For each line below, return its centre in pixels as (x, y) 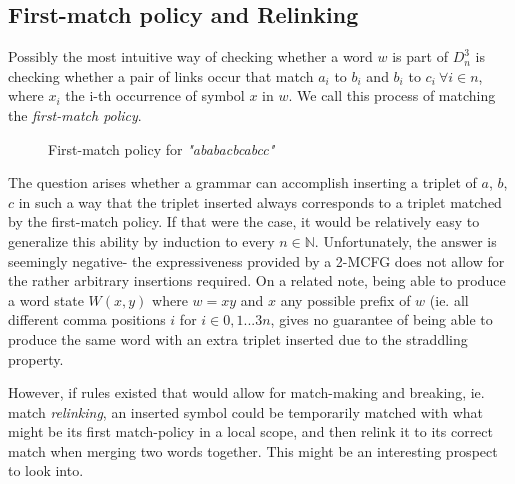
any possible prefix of (345, 299)
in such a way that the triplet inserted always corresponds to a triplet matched (260, 201)
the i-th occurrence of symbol (155, 95)
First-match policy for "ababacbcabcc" (161, 148)
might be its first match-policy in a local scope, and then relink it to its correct (251, 431)
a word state (46, 299)
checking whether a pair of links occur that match (161, 75)
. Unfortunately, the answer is (405, 240)
